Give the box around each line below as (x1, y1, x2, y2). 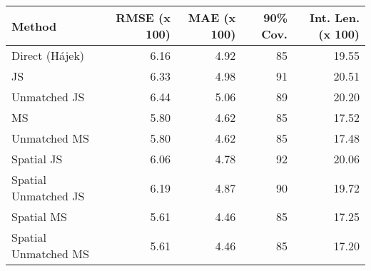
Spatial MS (11, 208, 67, 225)
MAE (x (188, 9, 236, 26)
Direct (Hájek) (11, 47, 85, 63)
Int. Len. (310, 9, 360, 26)
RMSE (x (116, 9, 171, 26)
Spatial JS (11, 150, 63, 167)
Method (11, 17, 57, 34)
